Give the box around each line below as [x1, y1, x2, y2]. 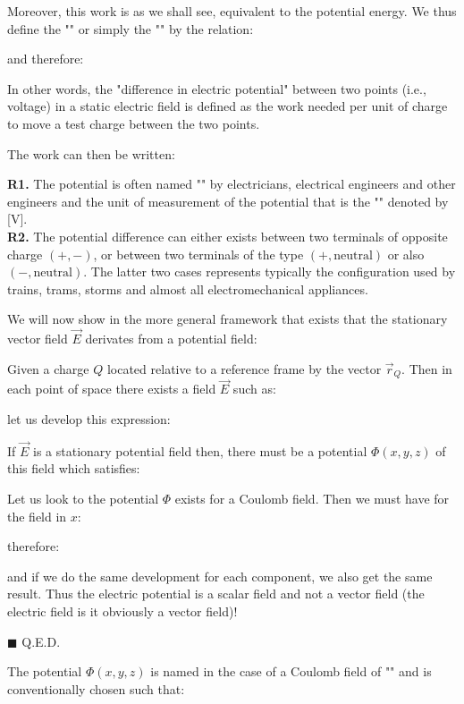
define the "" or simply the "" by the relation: [7, 19, 254, 38]
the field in [7, 506, 67, 525]
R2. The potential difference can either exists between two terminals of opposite [7, 226, 448, 245]
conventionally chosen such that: [7, 679, 185, 698]
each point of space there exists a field [7, 379, 216, 398]
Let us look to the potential [7, 488, 159, 507]
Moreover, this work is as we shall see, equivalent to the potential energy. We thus [7, 2, 457, 20]
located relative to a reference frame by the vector [106, 359, 382, 377]
